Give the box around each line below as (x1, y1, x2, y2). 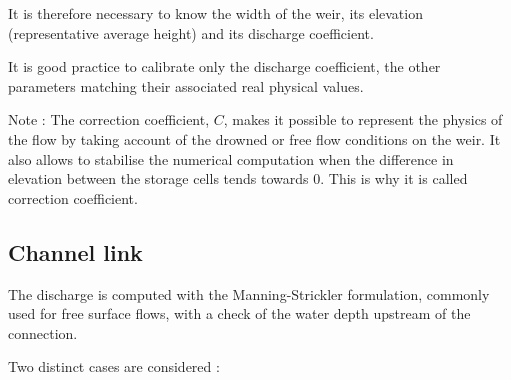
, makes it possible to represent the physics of (223, 109, 503, 130)
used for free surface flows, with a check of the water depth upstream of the (8, 303, 471, 324)
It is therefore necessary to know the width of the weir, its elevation (8, 3, 423, 23)
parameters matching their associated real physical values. (8, 75, 364, 96)
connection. (8, 322, 78, 343)
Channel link (8, 236, 143, 267)
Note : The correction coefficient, (8, 109, 210, 130)
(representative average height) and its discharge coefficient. (8, 22, 374, 43)
